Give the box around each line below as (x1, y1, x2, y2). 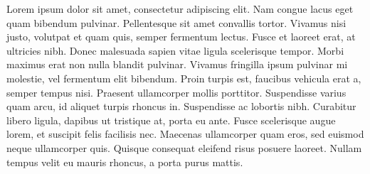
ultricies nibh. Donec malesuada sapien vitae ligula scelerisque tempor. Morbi (6, 43, 344, 58)
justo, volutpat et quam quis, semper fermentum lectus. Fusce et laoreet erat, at (6, 29, 356, 44)
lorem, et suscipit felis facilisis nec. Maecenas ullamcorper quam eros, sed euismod (6, 126, 364, 141)
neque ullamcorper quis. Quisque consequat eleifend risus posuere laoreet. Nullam (6, 140, 362, 155)
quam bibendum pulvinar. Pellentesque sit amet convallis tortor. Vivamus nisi (6, 15, 347, 30)
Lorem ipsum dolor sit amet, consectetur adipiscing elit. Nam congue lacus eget (6, 1, 354, 16)
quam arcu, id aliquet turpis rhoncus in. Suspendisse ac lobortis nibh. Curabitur (6, 99, 356, 114)
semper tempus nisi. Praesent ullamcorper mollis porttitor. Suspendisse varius (6, 85, 347, 99)
